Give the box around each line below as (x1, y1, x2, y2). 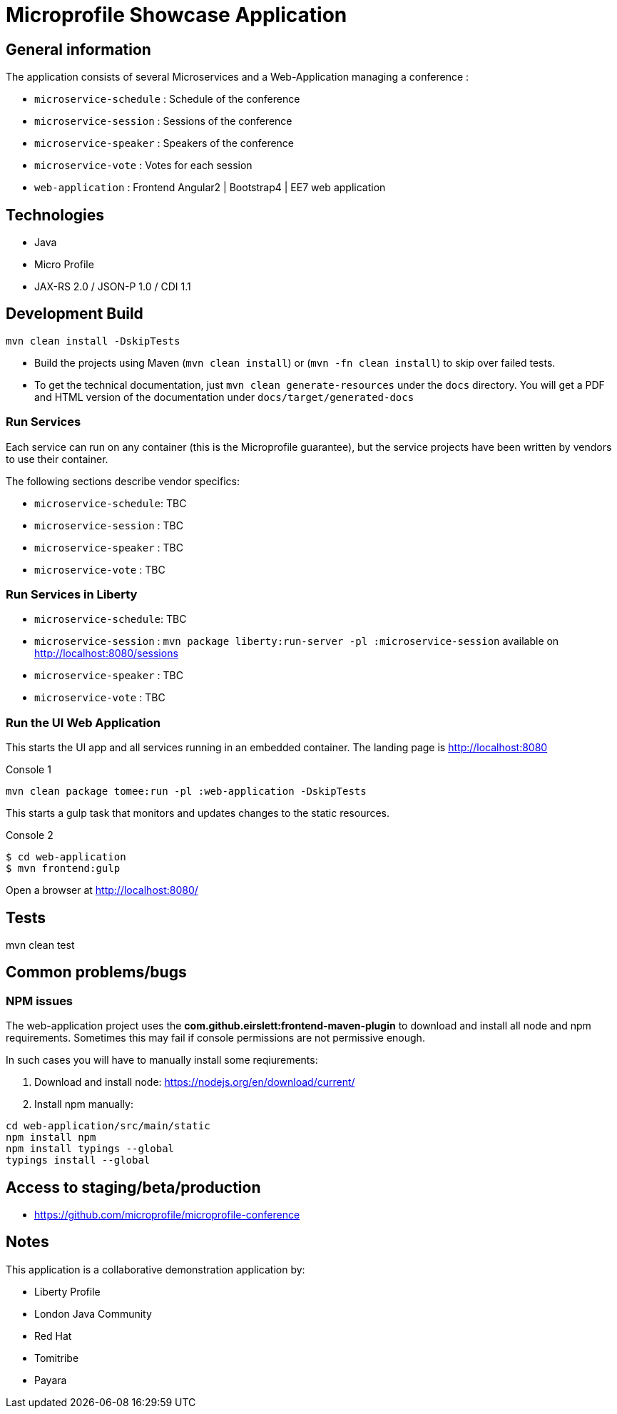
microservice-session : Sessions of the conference (34, 115, 292, 128)
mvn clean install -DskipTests (6, 335, 180, 347)
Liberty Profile (34, 1285, 101, 1298)
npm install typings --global (6, 1143, 175, 1155)
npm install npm (6, 1131, 96, 1144)
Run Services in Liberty (6, 586, 138, 601)
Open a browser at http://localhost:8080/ (6, 884, 198, 897)
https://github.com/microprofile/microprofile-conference (34, 1209, 300, 1221)
